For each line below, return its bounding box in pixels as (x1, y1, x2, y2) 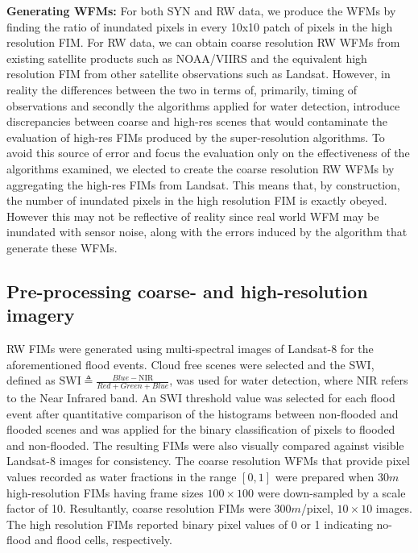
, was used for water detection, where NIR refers (169, 372, 408, 389)
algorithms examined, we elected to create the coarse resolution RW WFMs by (6, 160, 395, 177)
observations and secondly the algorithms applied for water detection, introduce (6, 97, 400, 114)
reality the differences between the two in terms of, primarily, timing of (6, 81, 358, 98)
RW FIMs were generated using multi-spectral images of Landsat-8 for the (6, 340, 374, 357)
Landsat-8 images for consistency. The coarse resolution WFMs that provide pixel (6, 452, 410, 469)
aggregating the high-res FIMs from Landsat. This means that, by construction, (6, 176, 400, 193)
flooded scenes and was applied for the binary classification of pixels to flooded (6, 421, 395, 438)
